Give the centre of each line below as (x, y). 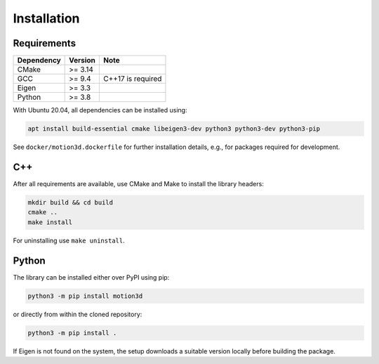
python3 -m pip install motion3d (85, 296)
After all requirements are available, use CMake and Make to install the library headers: (139, 183)
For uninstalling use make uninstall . (69, 240)
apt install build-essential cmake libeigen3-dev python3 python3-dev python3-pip (174, 129)
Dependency (39, 60)
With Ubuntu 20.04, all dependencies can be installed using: (100, 110)
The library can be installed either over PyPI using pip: (91, 277)
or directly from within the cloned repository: (78, 314)
